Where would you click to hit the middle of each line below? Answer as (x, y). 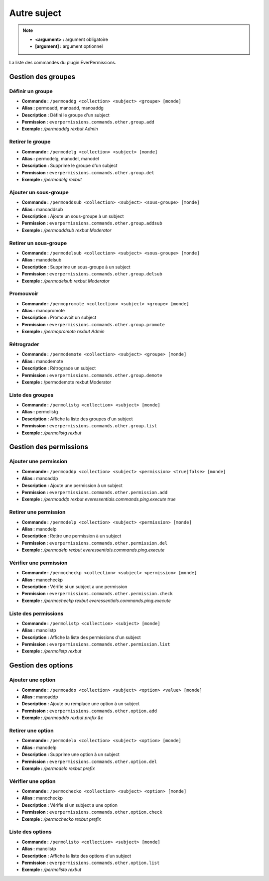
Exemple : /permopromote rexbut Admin (63, 332)
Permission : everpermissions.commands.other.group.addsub (92, 223)
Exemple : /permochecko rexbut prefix (62, 819)
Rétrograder (24, 345)
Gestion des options (41, 666)
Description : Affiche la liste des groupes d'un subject (77, 419)
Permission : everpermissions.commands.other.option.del (89, 761)
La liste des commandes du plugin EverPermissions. (63, 62)
